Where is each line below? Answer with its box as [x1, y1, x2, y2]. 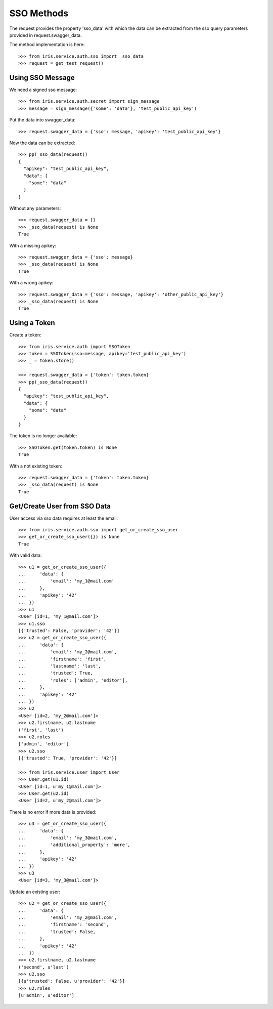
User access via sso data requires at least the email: [9, 515, 118, 521]
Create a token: [9, 332, 41, 338]
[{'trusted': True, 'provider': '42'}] [18, 755, 117, 761]
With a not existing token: [9, 463, 63, 469]
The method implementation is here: [9, 41, 85, 48]
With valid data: [9, 552, 42, 559]
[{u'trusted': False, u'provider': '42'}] [18, 978, 125, 984]
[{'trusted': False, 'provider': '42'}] [18, 628, 120, 634]
